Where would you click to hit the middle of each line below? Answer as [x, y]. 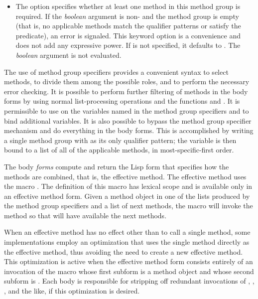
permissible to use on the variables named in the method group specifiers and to [127, 110]
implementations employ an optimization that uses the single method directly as [127, 242]
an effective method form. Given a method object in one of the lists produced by [127, 196]
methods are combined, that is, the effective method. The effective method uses [125, 176]
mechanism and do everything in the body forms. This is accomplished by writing [129, 130]
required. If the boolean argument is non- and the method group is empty [127, 16]
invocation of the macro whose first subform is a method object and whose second [129, 271]
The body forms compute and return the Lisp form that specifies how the [117, 166]
